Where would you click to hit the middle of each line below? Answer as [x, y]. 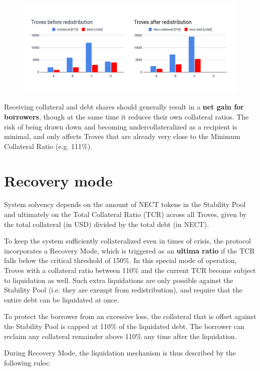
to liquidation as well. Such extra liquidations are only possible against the [119, 280]
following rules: [27, 362]
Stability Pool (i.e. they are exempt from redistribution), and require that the [123, 290]
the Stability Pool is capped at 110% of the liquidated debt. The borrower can [124, 326]
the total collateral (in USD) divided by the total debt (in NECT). [106, 224]
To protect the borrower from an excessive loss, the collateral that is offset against [130, 316]
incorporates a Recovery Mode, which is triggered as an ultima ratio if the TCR [129, 250]
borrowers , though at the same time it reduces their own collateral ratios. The [126, 116]
